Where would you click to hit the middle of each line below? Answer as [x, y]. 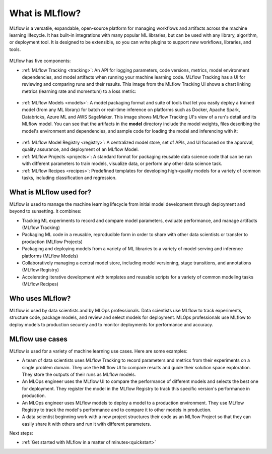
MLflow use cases [39, 339]
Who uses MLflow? [40, 298]
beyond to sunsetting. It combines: [45, 211]
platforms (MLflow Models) [50, 256]
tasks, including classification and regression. [69, 178]
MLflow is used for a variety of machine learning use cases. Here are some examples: [98, 351]
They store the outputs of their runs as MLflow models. [79, 374]
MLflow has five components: [40, 61]
